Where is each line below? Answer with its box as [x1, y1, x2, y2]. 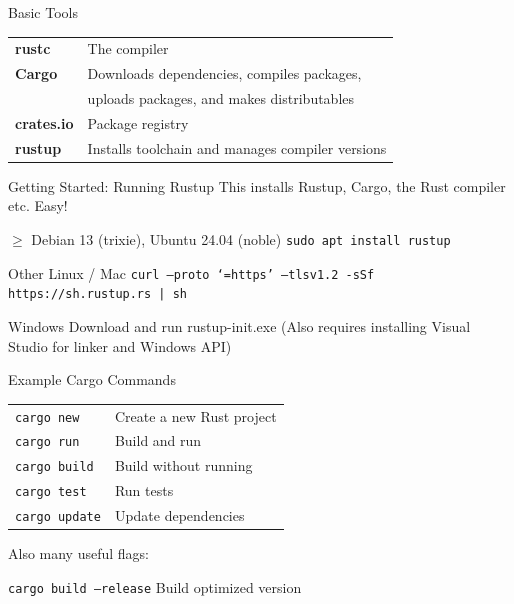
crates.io [15, 112, 74, 133]
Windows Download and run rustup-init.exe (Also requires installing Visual [8, 315, 471, 336]
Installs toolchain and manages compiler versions [87, 137, 387, 158]
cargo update [15, 510, 101, 525]
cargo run [15, 435, 80, 450]
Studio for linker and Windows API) [8, 335, 232, 356]
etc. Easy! [8, 195, 68, 216]
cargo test [15, 485, 87, 500]
